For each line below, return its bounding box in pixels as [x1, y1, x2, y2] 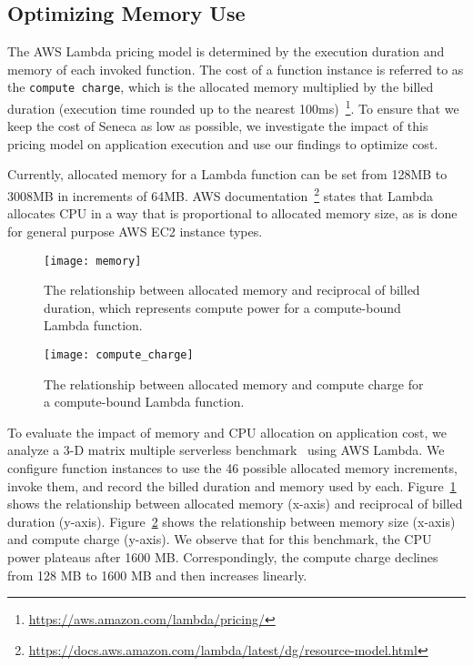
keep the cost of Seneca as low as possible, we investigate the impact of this [7, 116, 428, 136]
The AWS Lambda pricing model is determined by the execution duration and [7, 42, 445, 61]
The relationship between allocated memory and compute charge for [44, 374, 424, 393]
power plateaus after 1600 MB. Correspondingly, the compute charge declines [7, 547, 438, 566]
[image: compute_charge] [44, 348, 194, 361]
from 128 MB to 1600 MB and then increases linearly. [7, 565, 307, 584]
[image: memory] [44, 254, 142, 267]
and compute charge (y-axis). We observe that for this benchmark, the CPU [7, 530, 432, 549]
